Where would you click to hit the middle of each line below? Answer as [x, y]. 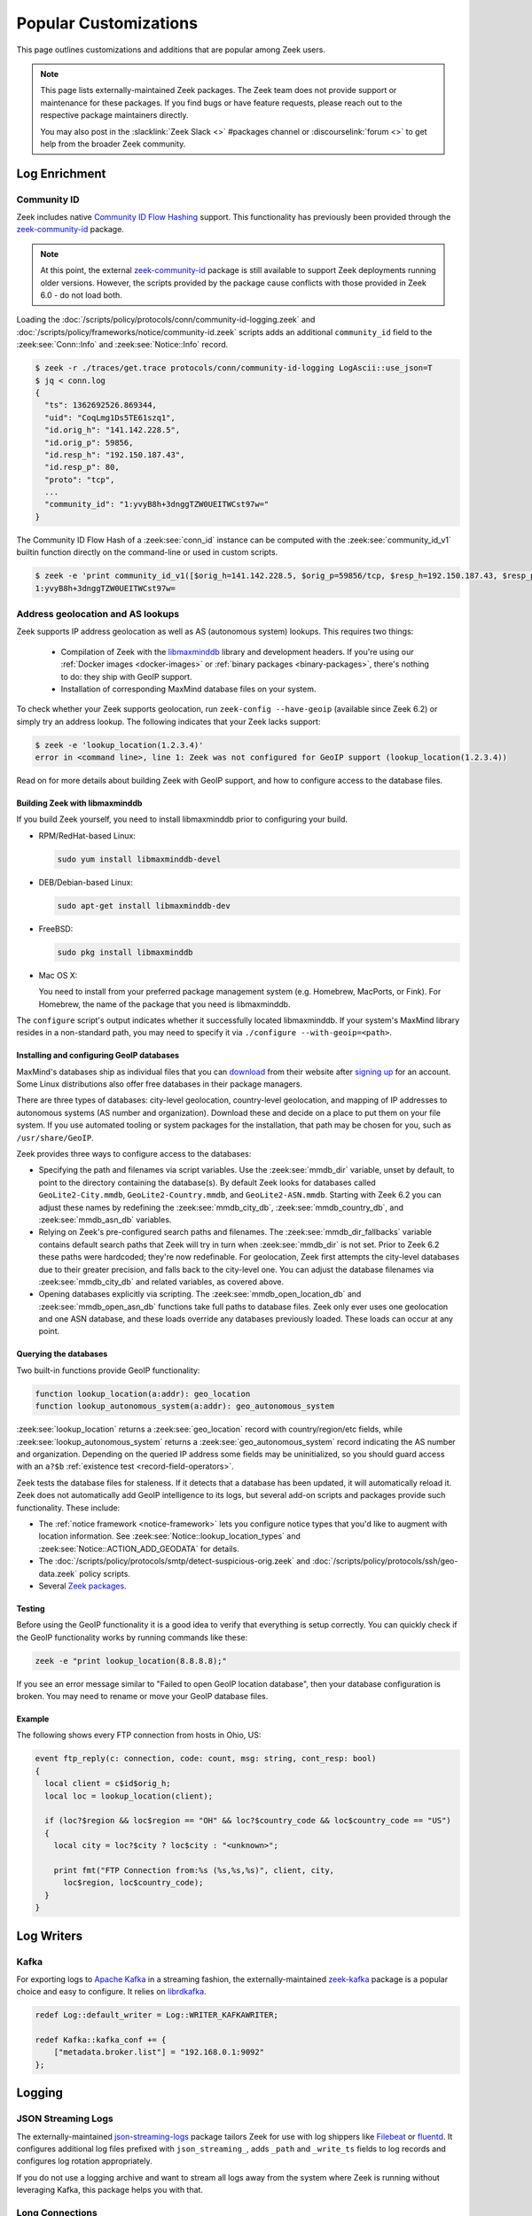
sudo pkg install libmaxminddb [125, 952]
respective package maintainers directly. [114, 115]
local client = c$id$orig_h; [108, 1783]
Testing [31, 1608]
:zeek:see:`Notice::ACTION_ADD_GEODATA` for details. [139, 1549]
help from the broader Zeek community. [113, 144]
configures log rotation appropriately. [84, 2161]
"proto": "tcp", [80, 480]
